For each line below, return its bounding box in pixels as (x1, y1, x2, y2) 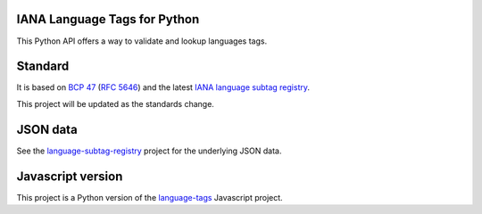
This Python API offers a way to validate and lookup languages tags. (16, 36, 268, 46)
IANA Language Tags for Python (16, 12, 200, 27)
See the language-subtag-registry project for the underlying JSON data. (16, 145, 282, 156)
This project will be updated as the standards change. (16, 98, 214, 109)
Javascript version (16, 169, 123, 184)
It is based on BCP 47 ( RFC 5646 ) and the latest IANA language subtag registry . (16, 82, 311, 93)
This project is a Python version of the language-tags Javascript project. (16, 192, 283, 202)
